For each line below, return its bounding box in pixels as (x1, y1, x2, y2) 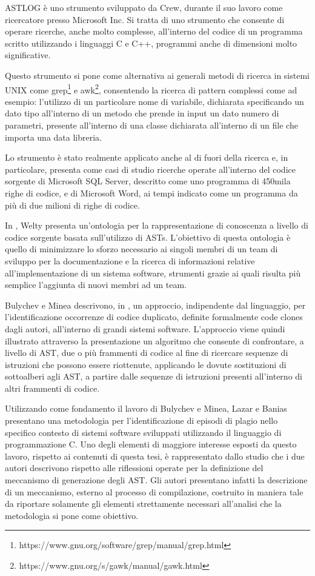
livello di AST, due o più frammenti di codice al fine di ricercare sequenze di (5, 346, 288, 359)
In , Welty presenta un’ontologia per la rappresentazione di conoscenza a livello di (5, 219, 308, 232)
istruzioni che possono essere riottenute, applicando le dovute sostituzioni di (5, 358, 287, 370)
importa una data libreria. (5, 130, 102, 143)
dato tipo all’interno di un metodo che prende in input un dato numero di (5, 107, 279, 119)
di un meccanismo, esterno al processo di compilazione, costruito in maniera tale (5, 485, 303, 498)
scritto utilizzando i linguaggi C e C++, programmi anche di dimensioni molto (5, 36, 297, 49)
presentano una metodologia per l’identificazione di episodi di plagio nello (5, 414, 278, 427)
